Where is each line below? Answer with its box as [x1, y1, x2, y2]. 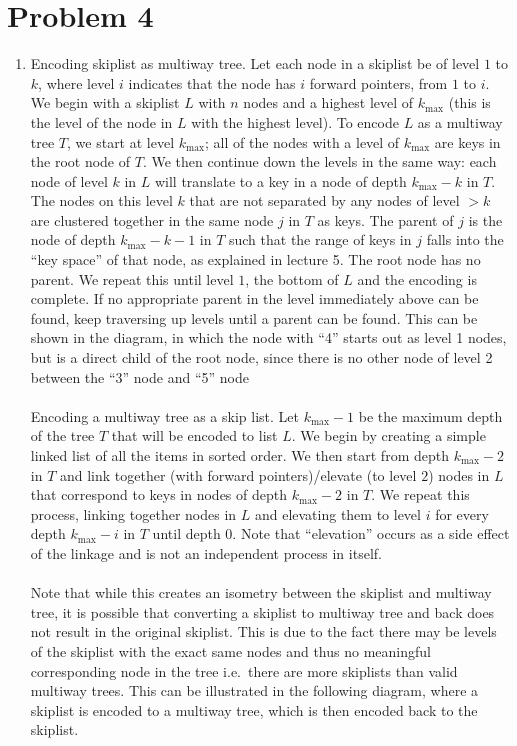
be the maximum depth [358, 405, 503, 426]
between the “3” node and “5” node [30, 366, 249, 387]
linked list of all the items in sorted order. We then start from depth [30, 445, 449, 465]
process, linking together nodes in [30, 503, 237, 524]
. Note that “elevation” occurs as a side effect [232, 523, 510, 544]
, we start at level [67, 131, 175, 152]
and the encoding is [357, 268, 477, 289]
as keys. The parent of [317, 209, 454, 230]
